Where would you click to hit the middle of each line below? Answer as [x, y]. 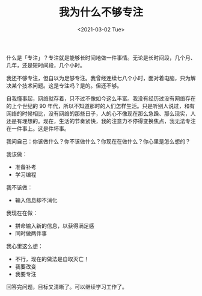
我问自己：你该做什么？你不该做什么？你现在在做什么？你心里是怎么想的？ [98, 141]
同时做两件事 [31, 233]
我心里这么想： [25, 246]
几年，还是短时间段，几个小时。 [46, 65]
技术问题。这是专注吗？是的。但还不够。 [72, 86]
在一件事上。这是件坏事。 [38, 128]
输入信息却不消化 [36, 200]
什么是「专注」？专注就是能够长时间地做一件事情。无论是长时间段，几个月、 [101, 57]
